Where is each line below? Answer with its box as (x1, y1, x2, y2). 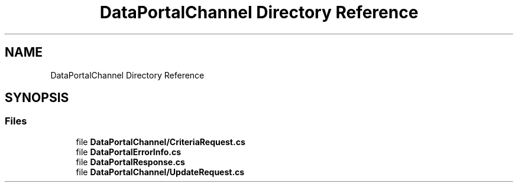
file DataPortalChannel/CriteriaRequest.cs (76, 136, 245, 147)
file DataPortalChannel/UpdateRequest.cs (76, 166, 245, 177)
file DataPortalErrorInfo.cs (76, 146, 182, 157)
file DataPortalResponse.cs (76, 156, 185, 167)
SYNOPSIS (5, 90, 69, 106)
